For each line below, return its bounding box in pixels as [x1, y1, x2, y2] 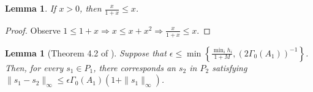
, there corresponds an [93, 61, 176, 74]
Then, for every [5, 61, 64, 74]
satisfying [212, 61, 247, 74]
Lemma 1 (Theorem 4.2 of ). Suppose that [5, 46, 167, 59]
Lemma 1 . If [5, 2, 56, 14]
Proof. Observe [5, 23, 61, 36]
